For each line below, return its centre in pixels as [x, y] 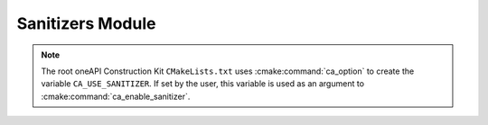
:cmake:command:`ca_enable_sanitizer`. [116, 96]
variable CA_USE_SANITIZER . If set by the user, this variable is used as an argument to [203, 84]
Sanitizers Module [86, 23]
